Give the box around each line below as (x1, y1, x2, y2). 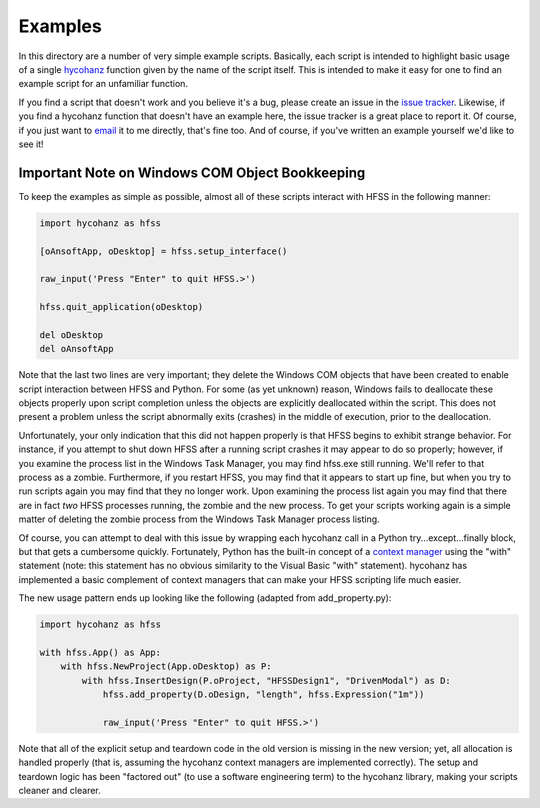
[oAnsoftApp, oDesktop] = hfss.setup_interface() (39, 245, 288, 257)
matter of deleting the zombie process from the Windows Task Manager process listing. (18, 513, 380, 525)
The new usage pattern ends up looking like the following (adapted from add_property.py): (18, 592, 392, 604)
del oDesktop (39, 329, 104, 340)
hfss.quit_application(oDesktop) (39, 301, 204, 313)
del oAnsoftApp (39, 343, 114, 355)
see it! (18, 138, 44, 150)
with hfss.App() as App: (39, 646, 162, 658)
